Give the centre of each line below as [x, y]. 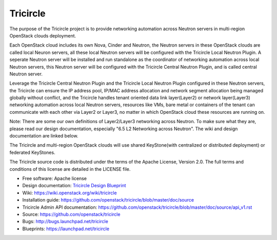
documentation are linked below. [44, 136]
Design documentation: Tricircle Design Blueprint [74, 186]
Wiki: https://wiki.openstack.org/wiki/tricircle [70, 193]
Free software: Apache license [55, 178]
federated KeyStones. [33, 152]
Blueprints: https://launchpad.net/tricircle [66, 229]
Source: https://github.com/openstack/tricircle [71, 214]
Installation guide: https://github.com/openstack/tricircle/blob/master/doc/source [108, 200]
